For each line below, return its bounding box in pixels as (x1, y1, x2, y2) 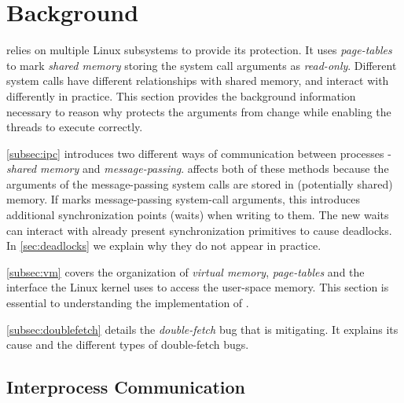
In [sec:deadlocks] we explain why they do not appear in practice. (6, 237, 321, 254)
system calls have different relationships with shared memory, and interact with (6, 72, 389, 89)
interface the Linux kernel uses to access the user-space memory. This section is (6, 279, 389, 295)
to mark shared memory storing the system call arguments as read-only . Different (6, 57, 397, 73)
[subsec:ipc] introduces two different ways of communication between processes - (6, 145, 391, 161)
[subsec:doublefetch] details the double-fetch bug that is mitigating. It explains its (6, 321, 398, 337)
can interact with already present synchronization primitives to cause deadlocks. (6, 222, 392, 238)
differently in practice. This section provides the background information (6, 87, 356, 104)
